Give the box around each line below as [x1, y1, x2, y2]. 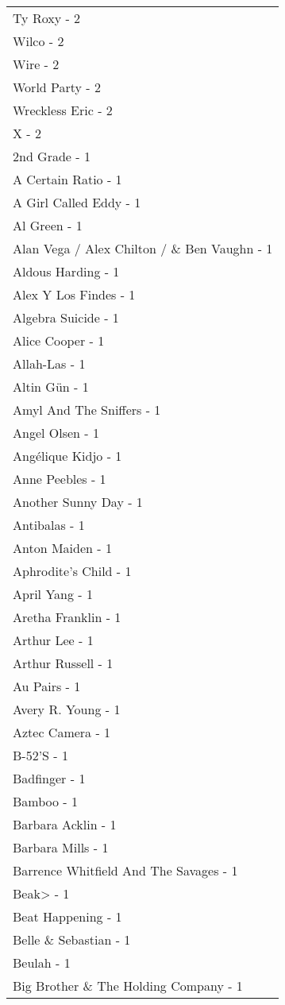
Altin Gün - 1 [13, 377, 89, 396]
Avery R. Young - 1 [13, 700, 121, 718]
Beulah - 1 [13, 953, 71, 972]
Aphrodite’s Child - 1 [13, 562, 132, 580]
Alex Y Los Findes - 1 [13, 285, 136, 303]
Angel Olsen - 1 [13, 423, 99, 442]
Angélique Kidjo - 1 [13, 446, 122, 465]
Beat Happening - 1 [13, 907, 122, 926]
